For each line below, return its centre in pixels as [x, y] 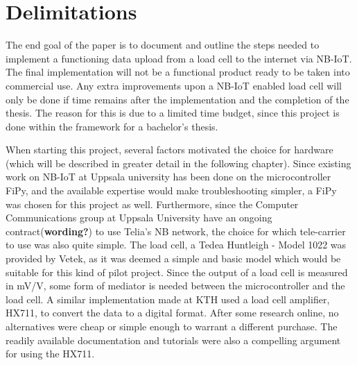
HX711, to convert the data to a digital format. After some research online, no [172, 313]
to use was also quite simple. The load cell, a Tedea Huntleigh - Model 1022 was [176, 245]
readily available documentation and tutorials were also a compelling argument [173, 340]
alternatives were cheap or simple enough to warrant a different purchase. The [172, 326]
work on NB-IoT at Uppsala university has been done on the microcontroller [168, 177]
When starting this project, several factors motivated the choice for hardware [169, 150]
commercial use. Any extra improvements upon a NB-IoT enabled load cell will [174, 85]
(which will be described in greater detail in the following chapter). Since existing [178, 163]
